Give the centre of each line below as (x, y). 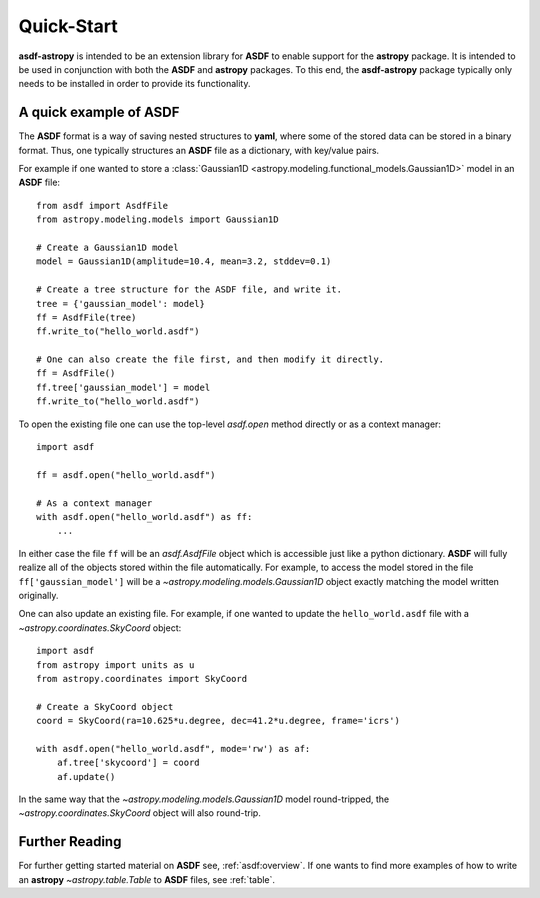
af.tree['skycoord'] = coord (128, 763)
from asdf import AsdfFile (102, 205)
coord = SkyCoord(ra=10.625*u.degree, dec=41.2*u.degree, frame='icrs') (218, 721)
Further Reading (70, 841)
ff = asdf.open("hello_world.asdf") (126, 474)
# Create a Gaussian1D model (107, 247)
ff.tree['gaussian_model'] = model (123, 387)
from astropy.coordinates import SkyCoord (142, 678)
